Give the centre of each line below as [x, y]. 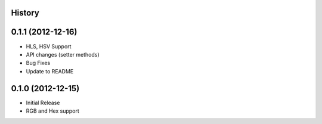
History [25, 13]
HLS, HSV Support [49, 46]
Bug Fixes [38, 63]
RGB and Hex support [53, 111]
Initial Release [43, 103]
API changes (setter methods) [63, 54]
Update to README [50, 71]
